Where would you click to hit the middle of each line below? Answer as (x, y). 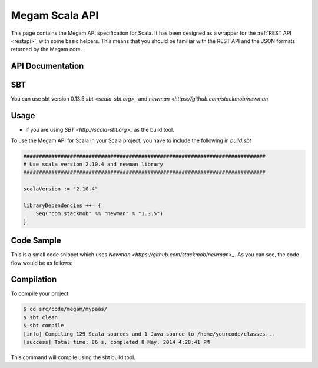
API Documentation (47, 66)
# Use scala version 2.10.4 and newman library (93, 164)
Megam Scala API (55, 15)
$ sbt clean (41, 317)
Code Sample (36, 241)
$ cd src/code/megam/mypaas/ (65, 309)
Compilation (34, 280)
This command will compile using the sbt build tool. (73, 357)
